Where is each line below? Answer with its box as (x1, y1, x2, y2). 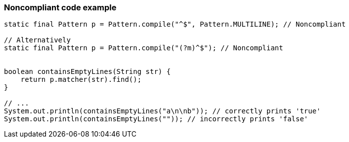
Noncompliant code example (4, 2, 117, 12)
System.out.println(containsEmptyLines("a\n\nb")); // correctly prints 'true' (4, 107, 321, 115)
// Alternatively (4, 36, 71, 44)
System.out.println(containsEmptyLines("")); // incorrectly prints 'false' (4, 115, 308, 123)
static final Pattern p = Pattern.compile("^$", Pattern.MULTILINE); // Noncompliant (4, 20, 346, 29)
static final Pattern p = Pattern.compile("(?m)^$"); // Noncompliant (4, 44, 283, 52)
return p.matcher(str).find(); (20, 75, 142, 84)
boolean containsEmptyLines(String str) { (4, 68, 171, 76)
